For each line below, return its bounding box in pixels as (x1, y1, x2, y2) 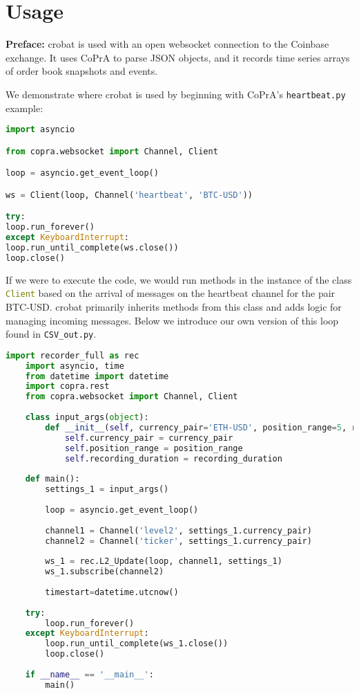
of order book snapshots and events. (6, 64, 158, 78)
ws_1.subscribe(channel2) (45, 567, 164, 577)
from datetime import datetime (25, 371, 169, 381)
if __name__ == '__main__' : (25, 669, 154, 679)
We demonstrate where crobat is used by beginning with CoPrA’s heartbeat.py (6, 86, 346, 101)
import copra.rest (25, 381, 110, 392)
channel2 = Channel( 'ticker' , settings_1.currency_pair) (45, 536, 312, 546)
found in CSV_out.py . (6, 327, 97, 341)
